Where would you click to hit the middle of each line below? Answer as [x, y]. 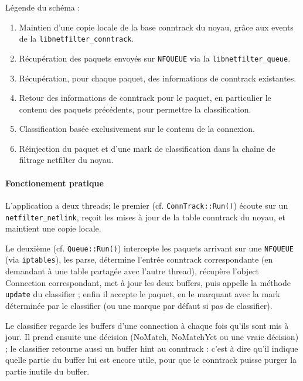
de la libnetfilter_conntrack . [76, 38]
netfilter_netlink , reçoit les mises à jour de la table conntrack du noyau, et [145, 217]
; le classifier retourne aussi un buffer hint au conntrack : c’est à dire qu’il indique [152, 348]
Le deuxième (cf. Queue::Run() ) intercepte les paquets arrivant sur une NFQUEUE [150, 248]
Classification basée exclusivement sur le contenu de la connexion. [137, 129]
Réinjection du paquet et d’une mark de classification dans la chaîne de [147, 148]
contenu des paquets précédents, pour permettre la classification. [135, 109]
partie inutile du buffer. [47, 371]
